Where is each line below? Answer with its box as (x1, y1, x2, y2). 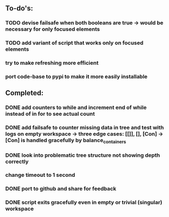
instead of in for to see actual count (5, 111, 95, 118)
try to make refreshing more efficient (5, 60, 99, 67)
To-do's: (5, 4, 33, 13)
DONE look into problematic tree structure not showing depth (5, 151, 160, 158)
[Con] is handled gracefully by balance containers (5, 137, 127, 145)
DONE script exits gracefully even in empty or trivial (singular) (5, 199, 162, 206)
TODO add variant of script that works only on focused (5, 39, 144, 46)
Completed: (5, 89, 44, 97)
